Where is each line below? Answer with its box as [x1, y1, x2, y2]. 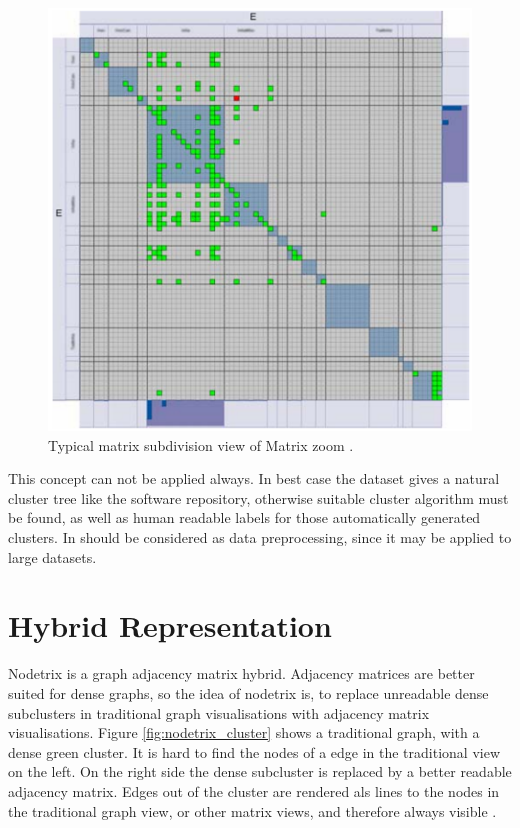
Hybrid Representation [8, 605, 332, 646]
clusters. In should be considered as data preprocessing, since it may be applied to [8, 527, 512, 548]
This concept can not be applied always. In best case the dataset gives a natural [8, 468, 500, 489]
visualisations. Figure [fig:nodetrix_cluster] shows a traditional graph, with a [8, 722, 480, 743]
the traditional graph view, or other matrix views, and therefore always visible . [8, 800, 497, 821]
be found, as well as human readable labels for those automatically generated [8, 507, 481, 528]
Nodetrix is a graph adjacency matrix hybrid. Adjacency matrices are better [8, 663, 475, 684]
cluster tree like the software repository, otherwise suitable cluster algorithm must [8, 487, 509, 508]
